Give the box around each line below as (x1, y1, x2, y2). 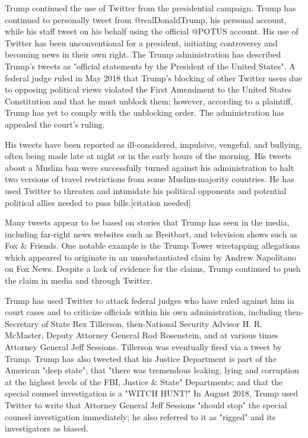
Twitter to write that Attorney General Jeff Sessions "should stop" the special (5, 399, 287, 411)
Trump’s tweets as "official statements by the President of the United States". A (5, 59, 296, 72)
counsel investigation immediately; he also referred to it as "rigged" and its (5, 410, 276, 423)
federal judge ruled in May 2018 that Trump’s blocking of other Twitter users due (5, 71, 303, 84)
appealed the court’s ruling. (5, 118, 105, 130)
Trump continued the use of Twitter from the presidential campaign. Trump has (5, 2, 296, 14)
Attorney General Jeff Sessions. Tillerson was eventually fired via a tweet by (5, 341, 282, 353)
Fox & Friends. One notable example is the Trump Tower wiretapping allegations (5, 239, 300, 252)
